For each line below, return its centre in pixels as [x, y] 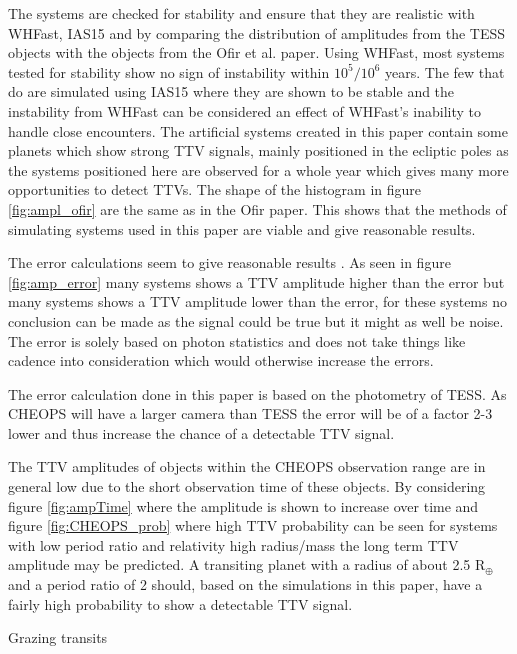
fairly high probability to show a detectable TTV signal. [180, 603]
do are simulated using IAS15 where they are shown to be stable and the [231, 91]
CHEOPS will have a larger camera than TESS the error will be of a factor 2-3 [250, 413]
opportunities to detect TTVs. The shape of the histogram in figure [215, 189]
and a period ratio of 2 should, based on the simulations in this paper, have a [245, 584]
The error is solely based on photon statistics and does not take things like [237, 340]
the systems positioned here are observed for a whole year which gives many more [258, 169]
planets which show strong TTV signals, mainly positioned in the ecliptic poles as [258, 150]
